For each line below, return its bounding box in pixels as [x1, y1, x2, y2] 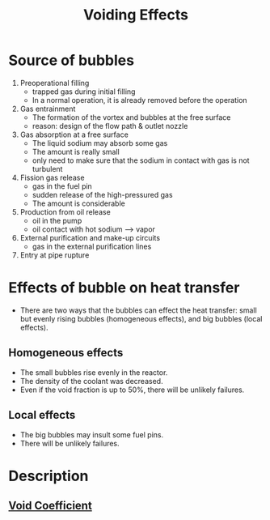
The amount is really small [32, 147, 120, 156]
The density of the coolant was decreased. [19, 376, 163, 386]
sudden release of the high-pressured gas [32, 190, 173, 199]
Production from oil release [19, 207, 111, 216]
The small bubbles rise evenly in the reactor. [19, 367, 168, 377]
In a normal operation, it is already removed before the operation [32, 95, 248, 104]
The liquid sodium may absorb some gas [32, 138, 168, 147]
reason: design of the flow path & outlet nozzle [32, 121, 188, 130]
